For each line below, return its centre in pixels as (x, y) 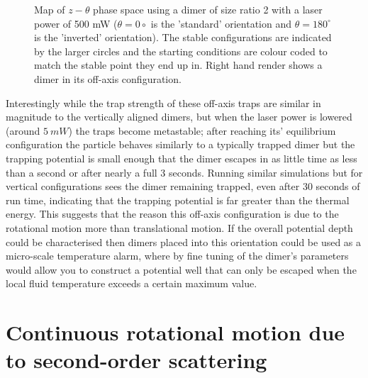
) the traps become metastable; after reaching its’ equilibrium (202, 130)
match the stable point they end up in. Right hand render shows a (178, 65)
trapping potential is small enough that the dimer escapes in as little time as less (182, 158)
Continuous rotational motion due (175, 332)
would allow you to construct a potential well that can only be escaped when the (181, 269)
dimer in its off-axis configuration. (108, 78)
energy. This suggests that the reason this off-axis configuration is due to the (172, 214)
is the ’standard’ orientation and (221, 23)
